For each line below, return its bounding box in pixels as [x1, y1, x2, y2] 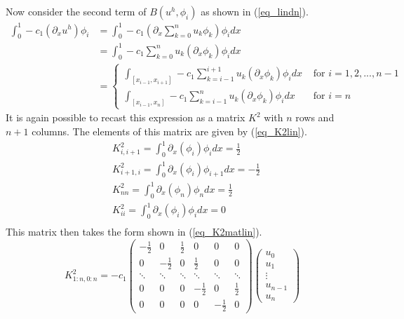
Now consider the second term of [6, 4, 147, 18]
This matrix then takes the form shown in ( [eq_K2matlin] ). [6, 224, 262, 238]
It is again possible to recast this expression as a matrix [6, 110, 245, 125]
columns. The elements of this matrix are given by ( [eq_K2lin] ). [32, 124, 307, 139]
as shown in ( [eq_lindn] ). [201, 4, 309, 18]
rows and [295, 110, 335, 125]
